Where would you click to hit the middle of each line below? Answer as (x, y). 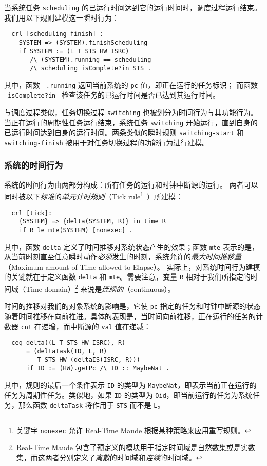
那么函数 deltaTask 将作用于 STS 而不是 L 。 (91, 405)
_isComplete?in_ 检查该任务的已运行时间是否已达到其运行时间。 (112, 95)
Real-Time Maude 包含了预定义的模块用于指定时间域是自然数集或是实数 (136, 447)
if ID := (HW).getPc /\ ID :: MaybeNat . (98, 369)
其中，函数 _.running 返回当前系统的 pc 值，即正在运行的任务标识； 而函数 (131, 85)
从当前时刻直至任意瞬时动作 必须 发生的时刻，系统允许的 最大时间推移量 (123, 257)
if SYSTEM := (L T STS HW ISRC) (74, 51)
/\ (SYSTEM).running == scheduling (91, 60)
